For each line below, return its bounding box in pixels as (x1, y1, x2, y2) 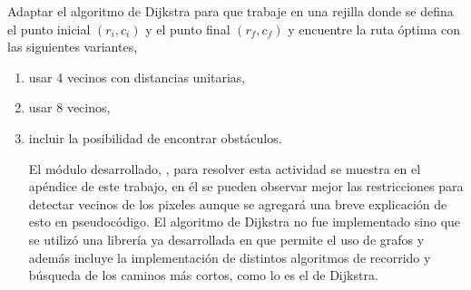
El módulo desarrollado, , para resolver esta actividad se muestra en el (28, 159, 421, 178)
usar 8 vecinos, (28, 98, 111, 117)
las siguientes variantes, (7, 37, 138, 56)
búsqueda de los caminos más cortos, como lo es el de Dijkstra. (28, 266, 378, 285)
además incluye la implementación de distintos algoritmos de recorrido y (28, 247, 431, 266)
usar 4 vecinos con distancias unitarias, (28, 67, 246, 86)
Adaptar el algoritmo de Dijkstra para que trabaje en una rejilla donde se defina (7, 2, 454, 20)
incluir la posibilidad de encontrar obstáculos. (28, 128, 282, 147)
